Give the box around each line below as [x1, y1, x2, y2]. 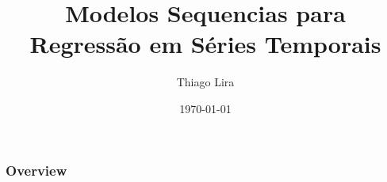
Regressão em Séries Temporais [29, 28, 381, 60]
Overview [6, 160, 67, 180]
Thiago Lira [176, 74, 235, 90]
